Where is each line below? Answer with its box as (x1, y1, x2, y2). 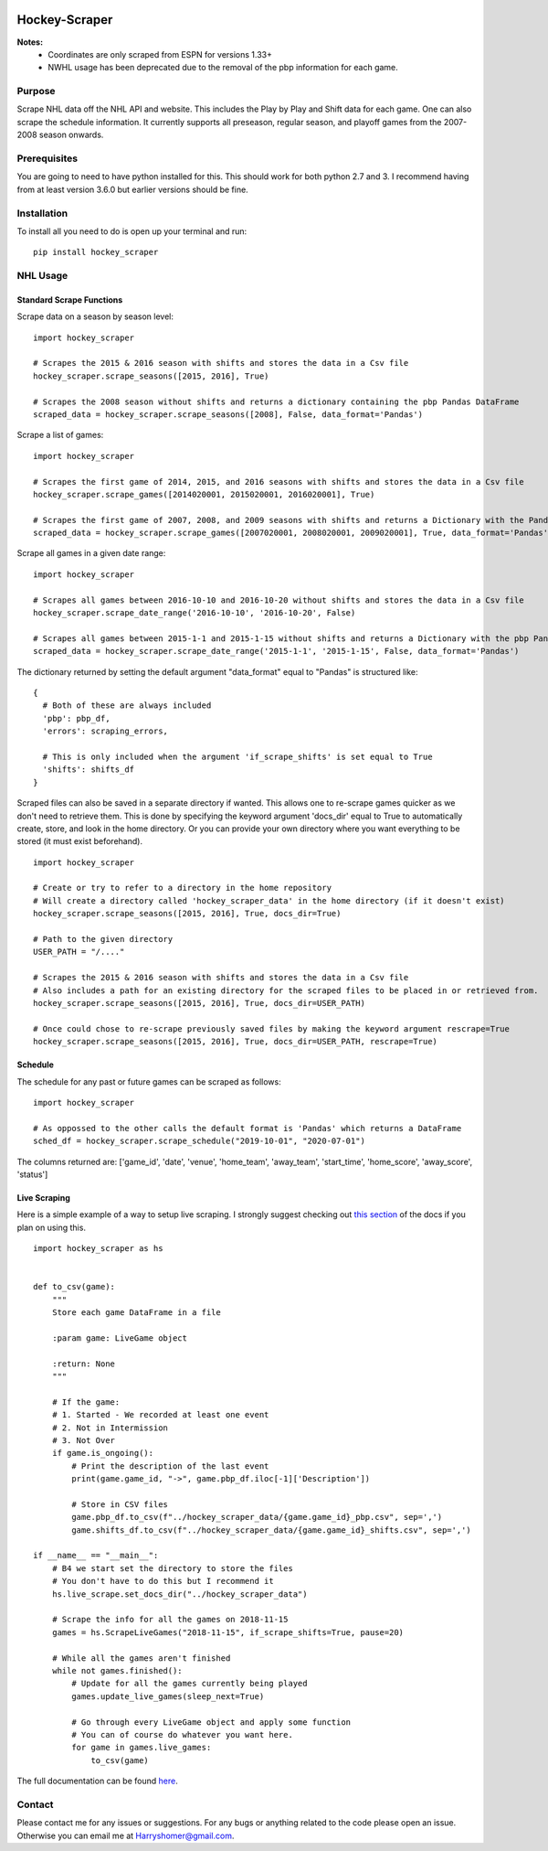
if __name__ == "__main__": (33, 1550, 159, 1561)
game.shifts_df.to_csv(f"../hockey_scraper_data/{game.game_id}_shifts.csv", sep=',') (71, 1525, 472, 1535)
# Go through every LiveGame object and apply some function (71, 1717, 352, 1728)
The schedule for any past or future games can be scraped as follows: (16, 1075, 282, 1087)
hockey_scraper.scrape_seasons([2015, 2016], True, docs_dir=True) (33, 908, 342, 919)
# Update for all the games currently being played (71, 1678, 308, 1689)
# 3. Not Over (51, 1435, 116, 1445)
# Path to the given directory (33, 934, 174, 945)
